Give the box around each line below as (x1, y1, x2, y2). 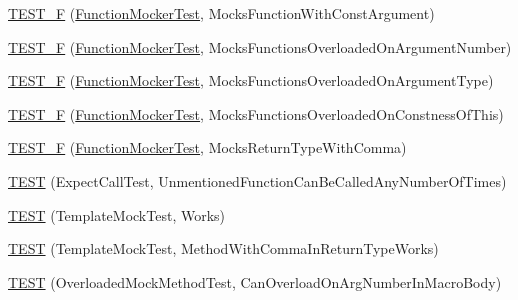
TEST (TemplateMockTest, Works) (8, 204, 226, 225)
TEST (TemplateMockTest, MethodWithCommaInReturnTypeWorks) (8, 238, 439, 259)
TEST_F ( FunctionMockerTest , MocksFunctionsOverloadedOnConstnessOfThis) (8, 103, 504, 124)
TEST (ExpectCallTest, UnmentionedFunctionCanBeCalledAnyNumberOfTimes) (8, 170, 507, 191)
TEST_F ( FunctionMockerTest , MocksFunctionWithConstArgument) (8, 3, 435, 23)
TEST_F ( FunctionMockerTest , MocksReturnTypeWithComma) (8, 137, 407, 158)
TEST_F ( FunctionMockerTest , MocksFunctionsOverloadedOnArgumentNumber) (8, 36, 512, 57)
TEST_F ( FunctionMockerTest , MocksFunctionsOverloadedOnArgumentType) (8, 70, 494, 91)
